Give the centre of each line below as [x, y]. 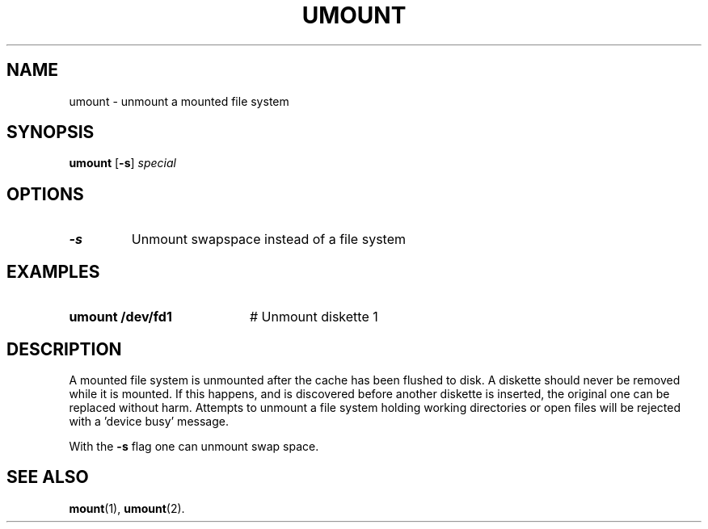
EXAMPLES [53, 271]
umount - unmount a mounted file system [179, 101]
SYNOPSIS [51, 132]
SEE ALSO [48, 477]
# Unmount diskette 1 [314, 317]
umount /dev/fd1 [120, 317]
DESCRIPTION [64, 349]
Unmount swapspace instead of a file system [268, 239]
